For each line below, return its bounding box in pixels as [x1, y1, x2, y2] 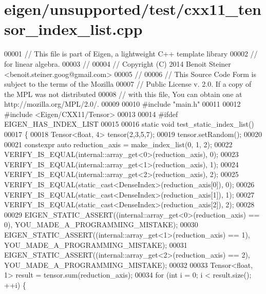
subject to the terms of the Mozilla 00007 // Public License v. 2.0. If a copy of [4, 79, 252, 89]
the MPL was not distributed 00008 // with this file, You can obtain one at [4, 88, 242, 99]
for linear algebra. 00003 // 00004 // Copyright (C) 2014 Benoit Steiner [4, 58, 231, 69]
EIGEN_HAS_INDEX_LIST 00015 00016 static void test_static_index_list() [4, 119, 254, 129]
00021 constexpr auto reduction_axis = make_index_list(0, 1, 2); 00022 [4, 139, 233, 149]
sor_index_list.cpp [4, 18, 143, 40]
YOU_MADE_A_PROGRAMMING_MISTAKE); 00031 [4, 239, 187, 250]
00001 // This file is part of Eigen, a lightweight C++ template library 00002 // [4, 48, 258, 59]
